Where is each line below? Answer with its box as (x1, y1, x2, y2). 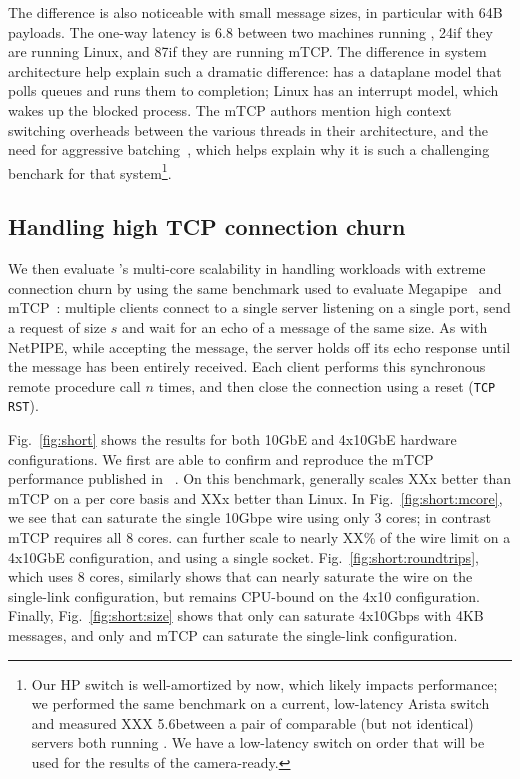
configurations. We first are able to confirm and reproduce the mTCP (8, 448, 434, 469)
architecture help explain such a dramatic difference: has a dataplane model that (8, 60, 502, 81)
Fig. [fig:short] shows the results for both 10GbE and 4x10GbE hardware (8, 429, 457, 450)
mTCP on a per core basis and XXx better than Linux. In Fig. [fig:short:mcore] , (8, 487, 503, 508)
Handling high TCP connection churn (8, 211, 406, 242)
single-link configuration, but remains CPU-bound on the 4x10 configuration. (8, 585, 480, 606)
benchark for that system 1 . (8, 159, 172, 183)
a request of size (8, 316, 107, 337)
